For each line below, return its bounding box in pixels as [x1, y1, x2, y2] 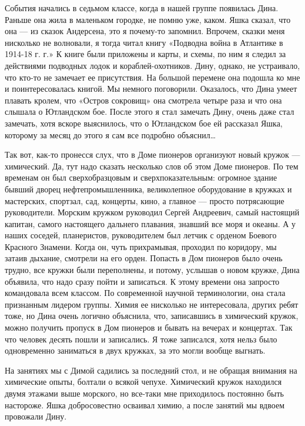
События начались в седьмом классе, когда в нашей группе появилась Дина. [5, 2, 279, 14]
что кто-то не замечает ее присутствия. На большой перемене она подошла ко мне [5, 71, 300, 83]
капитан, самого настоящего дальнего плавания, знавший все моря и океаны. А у [5, 217, 296, 229]
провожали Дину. [5, 410, 67, 422]
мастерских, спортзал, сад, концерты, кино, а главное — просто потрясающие [5, 194, 284, 207]
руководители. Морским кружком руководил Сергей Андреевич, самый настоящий [5, 206, 300, 218]
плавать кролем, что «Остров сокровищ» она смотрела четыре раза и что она [5, 94, 282, 106]
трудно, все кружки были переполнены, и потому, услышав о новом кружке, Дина [5, 264, 300, 276]
